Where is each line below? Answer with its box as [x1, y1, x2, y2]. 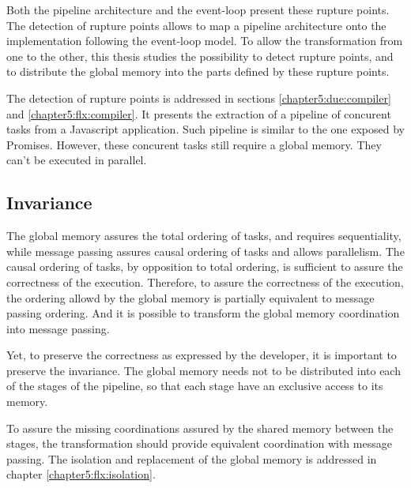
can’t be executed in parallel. [6, 152, 147, 168]
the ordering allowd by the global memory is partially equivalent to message [6, 289, 375, 306]
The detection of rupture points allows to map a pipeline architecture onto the [6, 17, 386, 33]
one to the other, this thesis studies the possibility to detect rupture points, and [6, 47, 394, 64]
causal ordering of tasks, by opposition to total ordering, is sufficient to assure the [6, 258, 403, 275]
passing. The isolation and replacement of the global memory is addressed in [6, 450, 377, 467]
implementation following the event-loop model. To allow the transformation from [6, 32, 403, 49]
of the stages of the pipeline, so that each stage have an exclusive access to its [6, 377, 383, 394]
